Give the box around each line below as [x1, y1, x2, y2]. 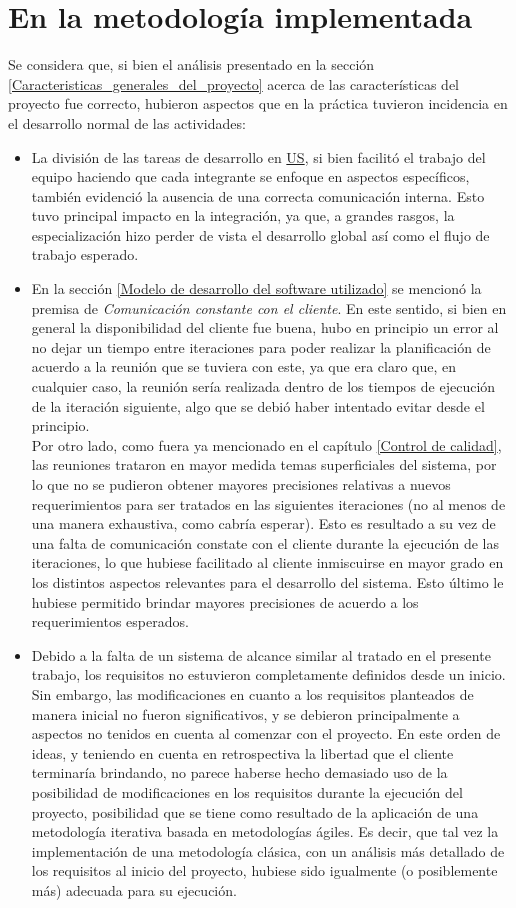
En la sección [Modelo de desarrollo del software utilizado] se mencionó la [31, 278, 482, 299]
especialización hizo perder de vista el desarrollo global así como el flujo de [31, 224, 490, 245]
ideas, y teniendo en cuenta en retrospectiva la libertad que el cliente [31, 742, 454, 763]
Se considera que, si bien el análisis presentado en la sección [8, 54, 375, 75]
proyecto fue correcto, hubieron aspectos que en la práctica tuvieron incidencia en [8, 93, 508, 114]
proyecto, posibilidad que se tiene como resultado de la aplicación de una [31, 801, 479, 822]
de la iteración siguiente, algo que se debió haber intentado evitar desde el [31, 395, 485, 416]
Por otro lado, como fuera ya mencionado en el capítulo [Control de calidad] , [31, 434, 502, 455]
